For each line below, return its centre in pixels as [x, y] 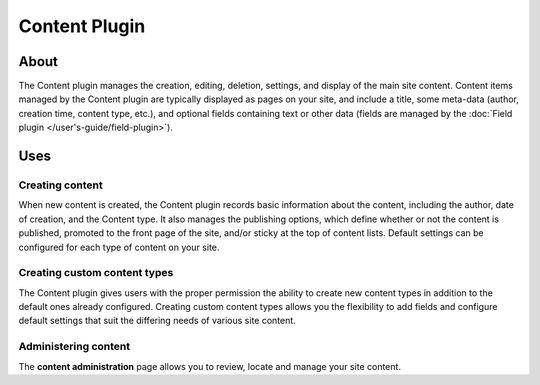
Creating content [61, 185]
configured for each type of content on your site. [119, 247]
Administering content [74, 347]
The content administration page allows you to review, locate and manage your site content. [210, 366]
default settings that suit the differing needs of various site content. [157, 321]
